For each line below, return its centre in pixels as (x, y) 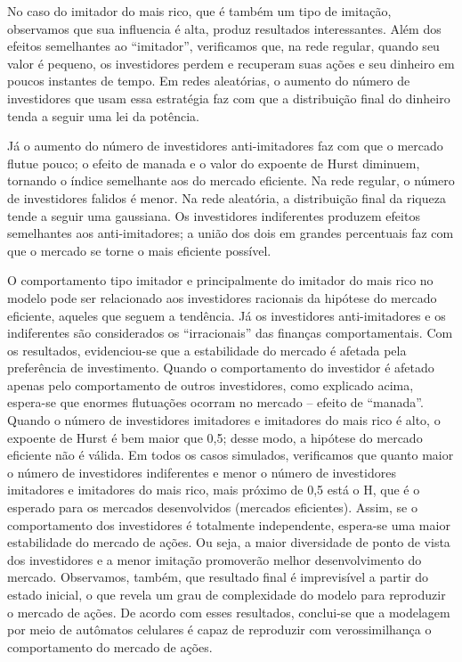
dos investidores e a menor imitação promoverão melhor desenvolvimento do (215, 559)
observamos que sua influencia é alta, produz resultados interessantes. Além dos (224, 28)
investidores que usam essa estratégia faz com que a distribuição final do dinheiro (229, 98)
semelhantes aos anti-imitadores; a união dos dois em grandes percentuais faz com (231, 233)
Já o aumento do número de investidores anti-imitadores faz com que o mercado (225, 146)
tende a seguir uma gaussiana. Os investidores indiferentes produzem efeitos (214, 215)
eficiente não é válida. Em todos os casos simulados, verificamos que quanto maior (231, 455)
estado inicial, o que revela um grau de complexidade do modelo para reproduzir (227, 594)
